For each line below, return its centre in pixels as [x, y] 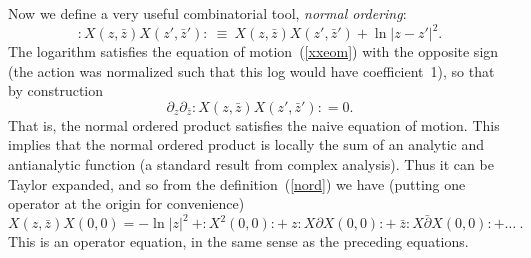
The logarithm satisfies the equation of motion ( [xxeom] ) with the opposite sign [253, 51]
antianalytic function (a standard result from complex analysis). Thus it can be [251, 164]
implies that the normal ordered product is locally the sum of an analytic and [246, 144]
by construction [56, 90]
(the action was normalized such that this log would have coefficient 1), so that [251, 70]
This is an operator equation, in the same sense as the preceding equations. [238, 241]
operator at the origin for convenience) [126, 203]
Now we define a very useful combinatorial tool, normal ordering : [207, 13]
